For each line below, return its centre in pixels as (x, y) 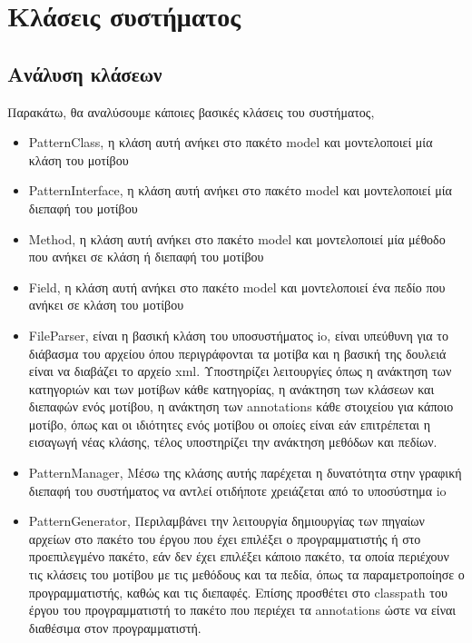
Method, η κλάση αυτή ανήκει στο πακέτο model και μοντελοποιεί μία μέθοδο (237, 238)
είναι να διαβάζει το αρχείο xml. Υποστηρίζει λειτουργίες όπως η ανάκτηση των (240, 371)
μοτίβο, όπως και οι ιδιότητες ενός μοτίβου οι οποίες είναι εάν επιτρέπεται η (229, 424)
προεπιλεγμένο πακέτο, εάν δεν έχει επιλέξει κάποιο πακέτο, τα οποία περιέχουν (239, 556)
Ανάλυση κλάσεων (85, 73)
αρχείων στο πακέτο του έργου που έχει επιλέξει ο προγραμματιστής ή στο (225, 538)
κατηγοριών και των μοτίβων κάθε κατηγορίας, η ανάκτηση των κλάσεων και (231, 388)
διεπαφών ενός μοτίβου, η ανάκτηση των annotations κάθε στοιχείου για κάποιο (241, 406)
